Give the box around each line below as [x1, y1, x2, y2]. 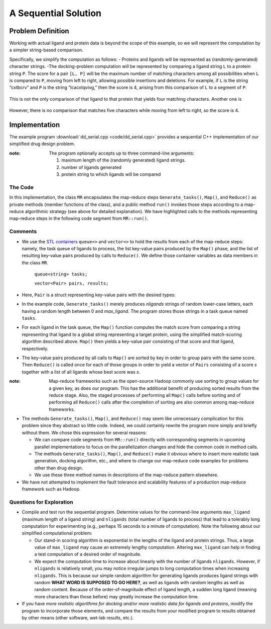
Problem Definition [9, 27, 70, 35]
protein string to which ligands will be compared [61, 171, 161, 177]
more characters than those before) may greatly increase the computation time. [34, 593, 199, 599]
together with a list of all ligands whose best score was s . [22, 369, 141, 375]
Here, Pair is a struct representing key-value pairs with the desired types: [22, 292, 176, 298]
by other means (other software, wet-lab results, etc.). [22, 615, 134, 620]
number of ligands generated [61, 164, 122, 170]
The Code [9, 184, 34, 191]
